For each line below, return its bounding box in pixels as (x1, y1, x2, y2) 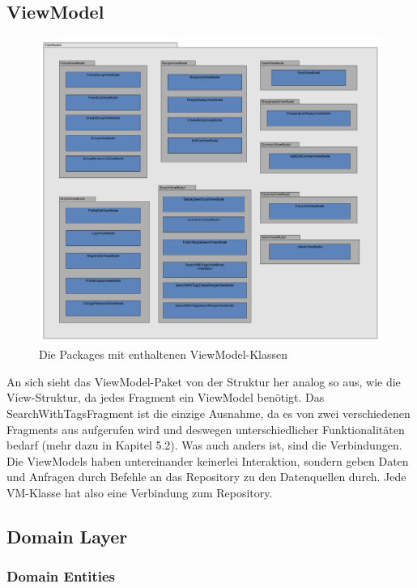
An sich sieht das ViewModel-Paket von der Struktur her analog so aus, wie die (6, 373, 401, 390)
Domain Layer (6, 523, 128, 548)
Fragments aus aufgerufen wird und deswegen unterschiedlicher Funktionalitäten (6, 420, 405, 437)
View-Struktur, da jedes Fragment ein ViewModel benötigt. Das (6, 389, 325, 406)
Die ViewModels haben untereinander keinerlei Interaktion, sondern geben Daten (6, 452, 409, 469)
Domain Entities (6, 566, 115, 586)
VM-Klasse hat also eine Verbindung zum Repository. (6, 484, 273, 501)
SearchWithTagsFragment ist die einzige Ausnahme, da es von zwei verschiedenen (6, 404, 411, 421)
